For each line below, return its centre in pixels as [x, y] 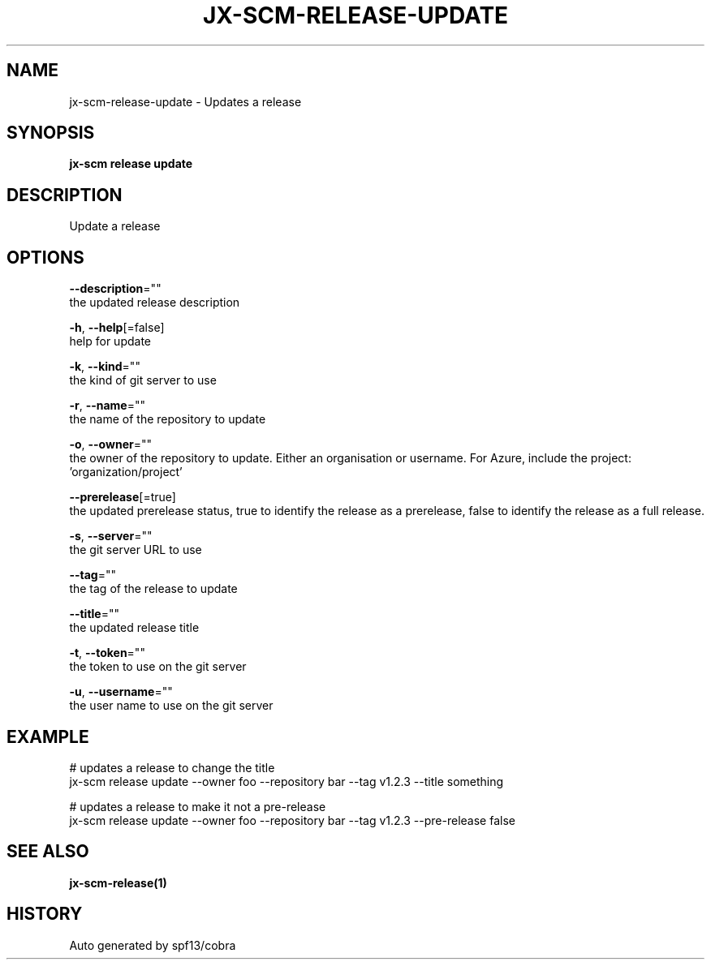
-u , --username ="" [121, 692]
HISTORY [45, 914]
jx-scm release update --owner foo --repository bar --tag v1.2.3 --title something [287, 781]
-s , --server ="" [111, 536]
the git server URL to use [136, 550]
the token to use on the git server [158, 667]
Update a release [115, 226]
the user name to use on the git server [171, 706]
